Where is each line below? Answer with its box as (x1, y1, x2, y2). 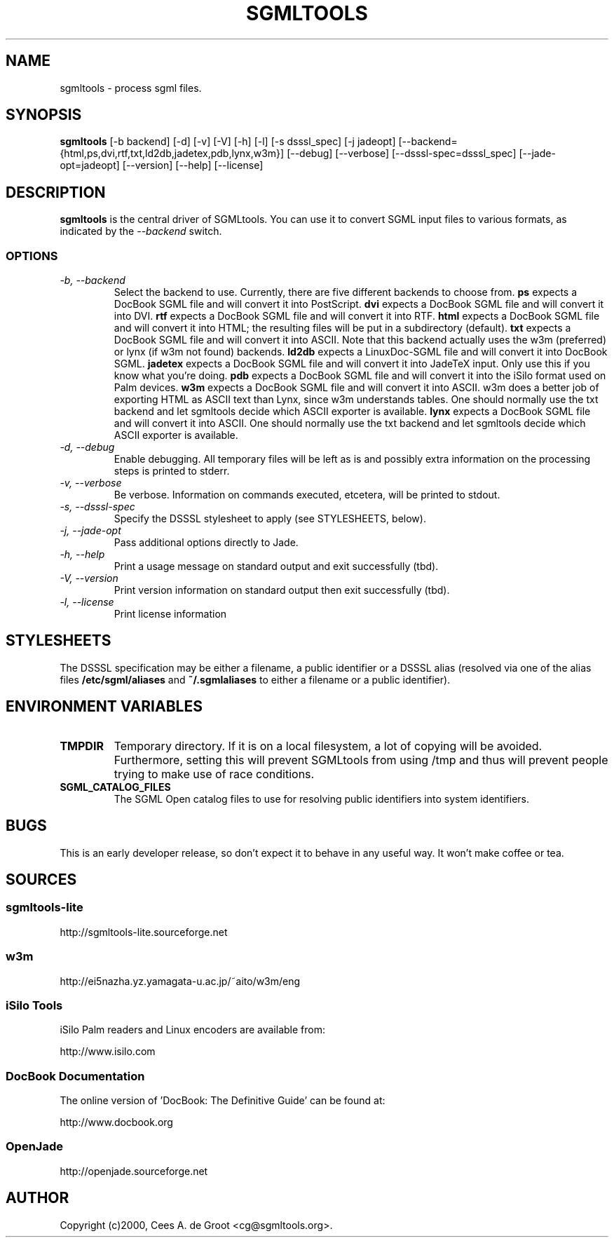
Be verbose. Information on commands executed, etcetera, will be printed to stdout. (114, 489, 500, 501)
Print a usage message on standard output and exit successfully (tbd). (114, 560, 439, 573)
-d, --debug (60, 441, 115, 454)
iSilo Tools (6, 998, 63, 1012)
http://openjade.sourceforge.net (60, 1164, 208, 1177)
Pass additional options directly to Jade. (114, 536, 299, 549)
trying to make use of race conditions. (114, 766, 315, 781)
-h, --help (60, 548, 105, 561)
